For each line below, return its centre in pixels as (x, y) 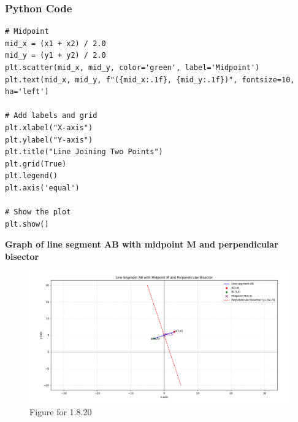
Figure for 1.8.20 (61, 411)
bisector (22, 256)
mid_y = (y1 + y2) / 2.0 (55, 56)
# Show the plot (38, 212)
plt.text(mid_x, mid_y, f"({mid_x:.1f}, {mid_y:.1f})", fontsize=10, (150, 80)
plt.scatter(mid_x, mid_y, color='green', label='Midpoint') (132, 68)
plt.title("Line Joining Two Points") (84, 152)
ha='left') (27, 92)
